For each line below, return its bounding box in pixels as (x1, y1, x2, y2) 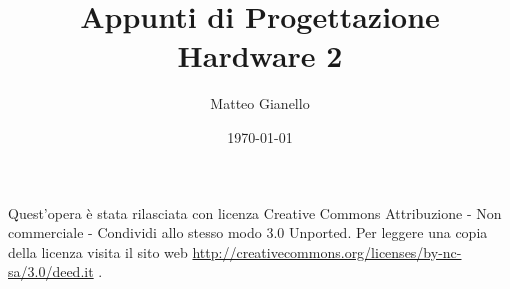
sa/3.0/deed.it (8, 261, 94, 282)
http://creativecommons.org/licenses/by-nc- (192, 241, 462, 262)
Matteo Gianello (210, 93, 310, 114)
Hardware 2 (177, 35, 343, 76)
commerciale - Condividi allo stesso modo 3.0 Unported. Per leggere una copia (8, 222, 488, 243)
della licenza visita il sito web (8, 241, 188, 262)
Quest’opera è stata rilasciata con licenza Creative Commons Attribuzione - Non (8, 202, 502, 223)
